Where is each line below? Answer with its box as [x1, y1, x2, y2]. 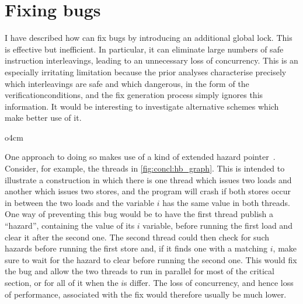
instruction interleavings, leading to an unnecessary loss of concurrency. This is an [5, 54, 298, 67]
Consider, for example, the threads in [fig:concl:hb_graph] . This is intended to [5, 162, 285, 174]
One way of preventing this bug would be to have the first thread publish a [5, 208, 274, 220]
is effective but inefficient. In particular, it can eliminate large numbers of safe [5, 43, 284, 55]
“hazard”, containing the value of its [5, 219, 135, 232]
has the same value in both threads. [162, 196, 290, 208]
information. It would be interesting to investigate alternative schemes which [5, 100, 279, 112]
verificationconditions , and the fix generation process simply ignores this [5, 89, 263, 101]
